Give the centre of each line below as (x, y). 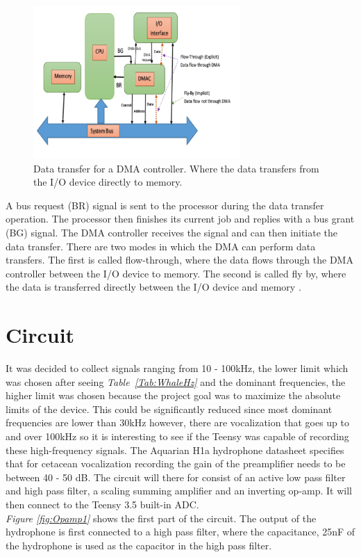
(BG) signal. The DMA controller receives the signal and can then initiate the (171, 232)
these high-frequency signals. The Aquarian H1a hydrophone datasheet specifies (175, 450)
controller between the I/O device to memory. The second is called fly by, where (176, 273)
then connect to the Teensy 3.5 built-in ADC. (102, 504)
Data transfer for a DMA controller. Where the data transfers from (176, 168)
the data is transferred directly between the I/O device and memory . (153, 287)
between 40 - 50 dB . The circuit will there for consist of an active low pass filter (176, 477)
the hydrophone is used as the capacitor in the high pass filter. (139, 545)
